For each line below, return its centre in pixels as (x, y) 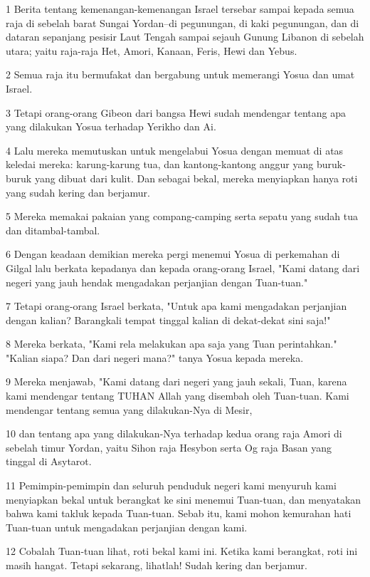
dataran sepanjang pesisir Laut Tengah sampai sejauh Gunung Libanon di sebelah (185, 37)
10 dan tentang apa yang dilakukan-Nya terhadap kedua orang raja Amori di (174, 433)
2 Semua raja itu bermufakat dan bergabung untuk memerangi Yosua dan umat (180, 74)
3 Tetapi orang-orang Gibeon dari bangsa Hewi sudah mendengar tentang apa (176, 112)
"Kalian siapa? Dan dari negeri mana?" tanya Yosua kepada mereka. (155, 357)
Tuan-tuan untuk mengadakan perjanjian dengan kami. (127, 527)
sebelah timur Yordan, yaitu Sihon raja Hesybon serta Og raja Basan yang (169, 447)
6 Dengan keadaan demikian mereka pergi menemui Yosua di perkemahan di (173, 254)
